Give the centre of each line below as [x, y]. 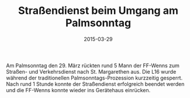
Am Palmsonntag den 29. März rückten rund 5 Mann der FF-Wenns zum [93, 66]
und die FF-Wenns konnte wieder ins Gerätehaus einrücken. [78, 90]
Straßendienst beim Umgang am [98, 11]
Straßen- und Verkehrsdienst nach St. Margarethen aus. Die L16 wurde [91, 71]
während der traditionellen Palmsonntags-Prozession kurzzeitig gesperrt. [94, 78]
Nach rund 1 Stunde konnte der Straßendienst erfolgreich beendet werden [95, 84]
